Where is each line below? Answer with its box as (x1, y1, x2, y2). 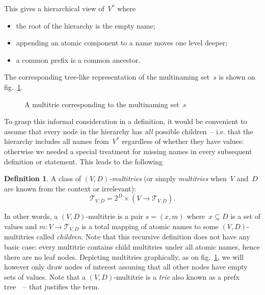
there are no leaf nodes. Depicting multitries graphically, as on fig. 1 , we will (4, 251, 244, 262)
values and (4, 220, 37, 231)
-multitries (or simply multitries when (109, 173, 227, 184)
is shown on (219, 71, 255, 82)
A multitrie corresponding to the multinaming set (24, 99, 179, 109)
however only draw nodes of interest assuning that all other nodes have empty (4, 261, 248, 272)
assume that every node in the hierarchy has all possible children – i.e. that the (4, 126, 253, 136)
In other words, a (4, 211, 58, 222)
